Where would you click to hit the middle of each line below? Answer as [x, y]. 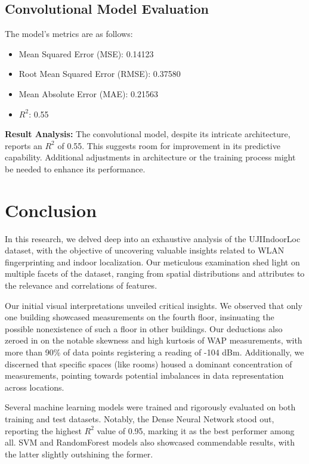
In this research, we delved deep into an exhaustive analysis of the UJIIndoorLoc [153, 238]
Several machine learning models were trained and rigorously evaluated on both [150, 407]
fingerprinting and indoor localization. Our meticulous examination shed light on [152, 262]
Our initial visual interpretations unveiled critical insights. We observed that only [154, 305]
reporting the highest [43, 430]
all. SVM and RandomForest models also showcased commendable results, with [150, 442]
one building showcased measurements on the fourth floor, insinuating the [140, 317]
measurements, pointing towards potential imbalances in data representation [144, 375]
